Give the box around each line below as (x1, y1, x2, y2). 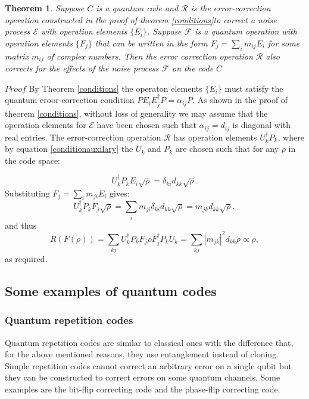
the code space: (5, 154, 61, 166)
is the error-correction (191, 2, 271, 14)
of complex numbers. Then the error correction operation (46, 49, 253, 62)
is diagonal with (232, 119, 291, 131)
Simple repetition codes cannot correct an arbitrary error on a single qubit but (5, 359, 292, 372)
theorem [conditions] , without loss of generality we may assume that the (5, 107, 268, 119)
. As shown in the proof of (192, 93, 288, 106)
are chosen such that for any (175, 142, 279, 155)
